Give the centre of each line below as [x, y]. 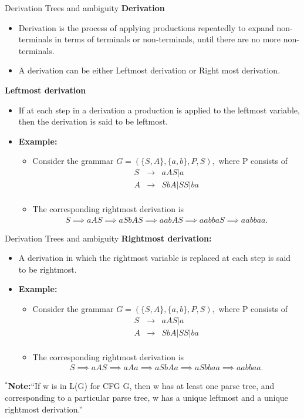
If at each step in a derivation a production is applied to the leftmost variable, [159, 110]
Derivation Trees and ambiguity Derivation [85, 8]
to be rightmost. [48, 269]
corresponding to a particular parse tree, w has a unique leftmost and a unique [146, 397]
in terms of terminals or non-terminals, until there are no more [168, 39]
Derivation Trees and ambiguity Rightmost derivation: [108, 238]
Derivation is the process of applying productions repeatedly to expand [146, 27]
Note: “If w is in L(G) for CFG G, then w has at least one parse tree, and [141, 386]
